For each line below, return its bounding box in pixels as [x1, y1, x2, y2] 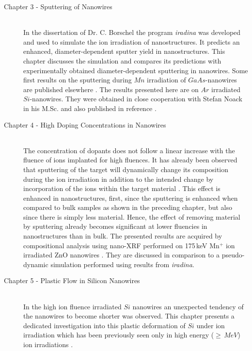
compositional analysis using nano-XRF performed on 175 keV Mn [23, 240, 220, 250]
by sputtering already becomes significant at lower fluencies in [23, 221, 207, 231]
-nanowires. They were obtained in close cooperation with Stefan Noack [30, 94, 242, 104]
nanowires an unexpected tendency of [132, 301, 244, 311]
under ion [196, 320, 225, 330]
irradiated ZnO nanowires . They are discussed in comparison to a [23, 250, 220, 260]
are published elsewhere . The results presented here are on [23, 84, 199, 94]
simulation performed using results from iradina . [50, 259, 194, 269]
